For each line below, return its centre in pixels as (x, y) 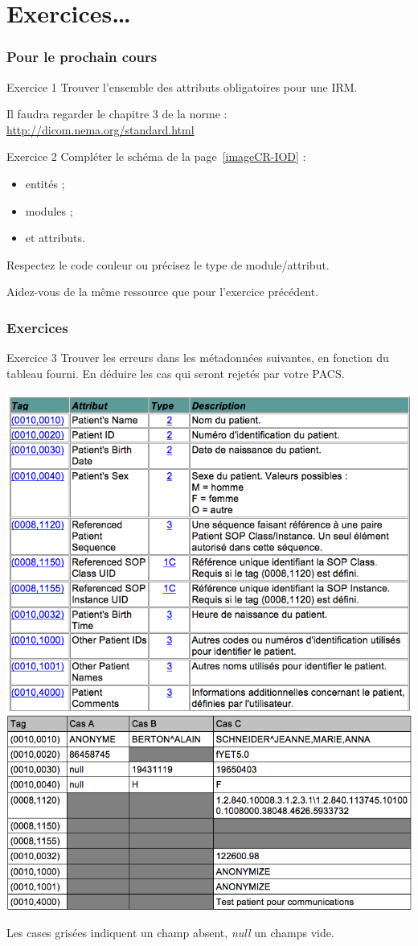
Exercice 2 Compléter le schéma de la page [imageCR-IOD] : (156, 156)
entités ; (45, 183)
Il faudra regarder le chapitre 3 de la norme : (117, 114)
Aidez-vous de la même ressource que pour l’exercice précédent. (163, 292)
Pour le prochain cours (82, 57)
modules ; (49, 210)
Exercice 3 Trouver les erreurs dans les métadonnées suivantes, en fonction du (198, 358)
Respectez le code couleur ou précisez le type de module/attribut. (168, 264)
